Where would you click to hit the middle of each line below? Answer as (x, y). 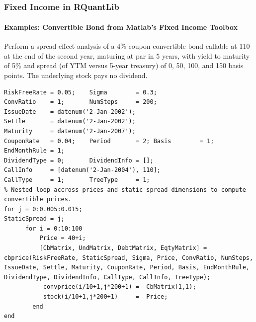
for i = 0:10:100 (54, 228)
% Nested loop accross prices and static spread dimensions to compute (125, 190)
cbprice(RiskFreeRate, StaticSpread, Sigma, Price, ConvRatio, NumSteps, (129, 258)
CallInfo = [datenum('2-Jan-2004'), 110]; (82, 170)
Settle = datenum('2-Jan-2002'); (70, 121)
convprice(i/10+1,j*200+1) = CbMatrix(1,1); (120, 287)
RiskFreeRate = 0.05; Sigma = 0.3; (81, 92)
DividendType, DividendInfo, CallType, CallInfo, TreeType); (107, 277)
